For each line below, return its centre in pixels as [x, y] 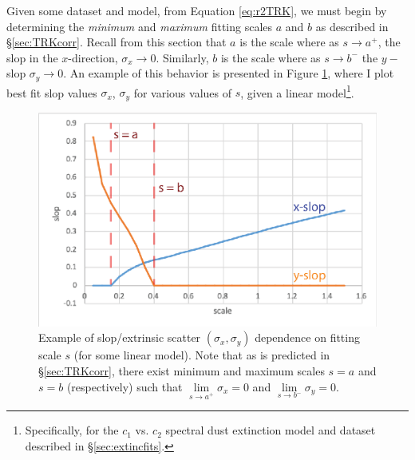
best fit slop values [52, 92]
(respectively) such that [125, 386]
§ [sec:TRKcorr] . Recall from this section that [117, 42]
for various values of [183, 92]
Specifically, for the [72, 430]
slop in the [32, 57]
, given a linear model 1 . [297, 91]
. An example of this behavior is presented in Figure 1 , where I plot [229, 73]
